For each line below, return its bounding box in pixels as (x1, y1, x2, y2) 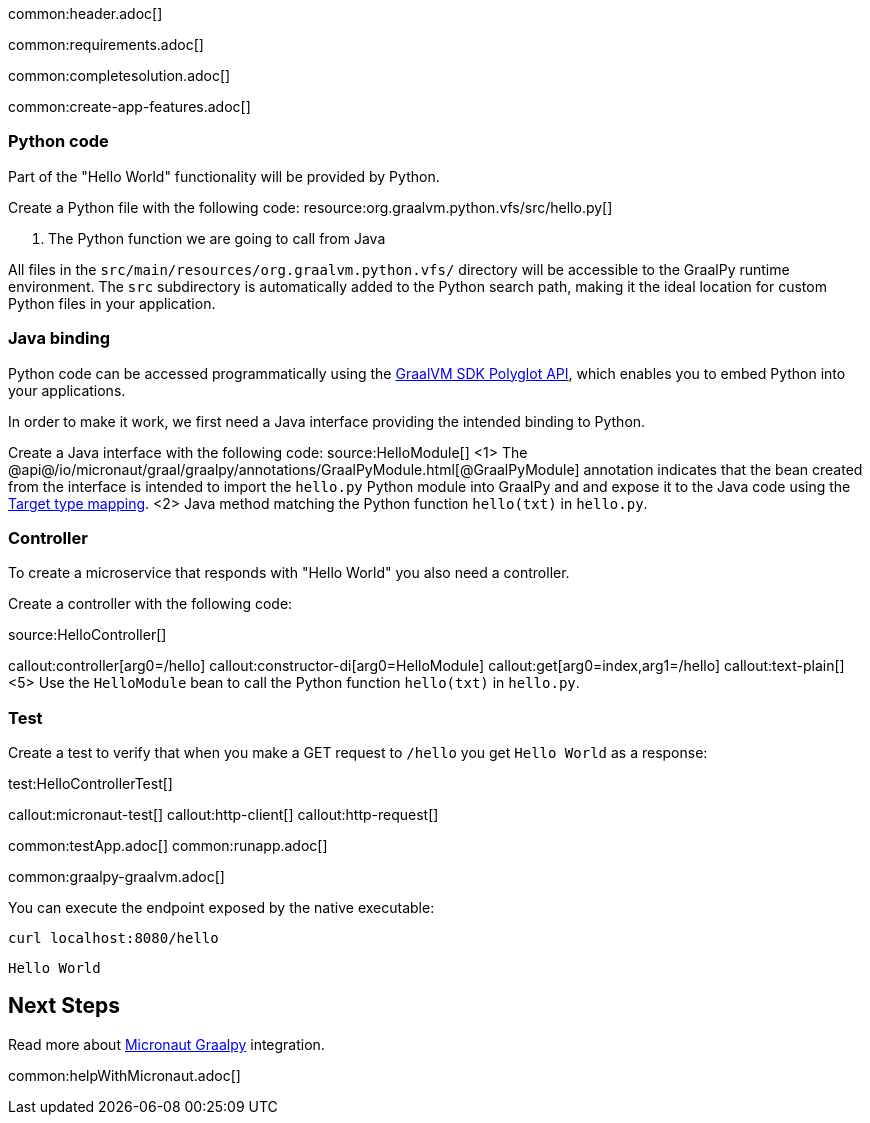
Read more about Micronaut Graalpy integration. (8, 1035, 325, 1053)
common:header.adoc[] (8, 5, 163, 22)
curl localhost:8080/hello (8, 930, 219, 946)
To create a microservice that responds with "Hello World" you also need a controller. (8, 564, 570, 582)
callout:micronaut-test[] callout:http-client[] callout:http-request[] (8, 806, 439, 823)
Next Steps (8, 993, 120, 1019)
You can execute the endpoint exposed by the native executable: (8, 899, 435, 916)
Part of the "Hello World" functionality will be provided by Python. (8, 167, 440, 185)
